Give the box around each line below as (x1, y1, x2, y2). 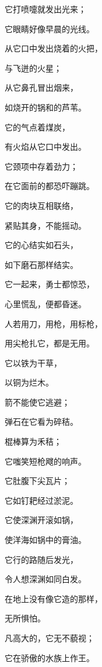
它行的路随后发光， (5, 553, 78, 565)
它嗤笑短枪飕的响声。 (5, 455, 86, 467)
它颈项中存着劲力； (5, 160, 78, 172)
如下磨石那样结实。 (5, 258, 78, 270)
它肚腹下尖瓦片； (5, 475, 70, 487)
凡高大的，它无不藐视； (5, 632, 94, 644)
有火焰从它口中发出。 (5, 140, 86, 153)
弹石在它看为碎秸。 (5, 415, 78, 428)
